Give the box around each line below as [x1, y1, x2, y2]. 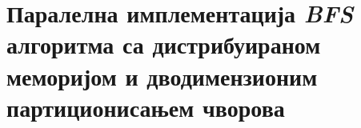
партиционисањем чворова [6, 90, 285, 123]
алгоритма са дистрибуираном [6, 28, 321, 61]
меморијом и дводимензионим [6, 59, 318, 92]
